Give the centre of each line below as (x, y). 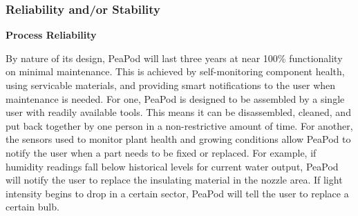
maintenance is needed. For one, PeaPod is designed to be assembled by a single (175, 98)
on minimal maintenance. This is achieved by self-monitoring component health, (175, 71)
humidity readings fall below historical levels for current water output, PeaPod (172, 166)
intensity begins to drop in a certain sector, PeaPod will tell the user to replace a (177, 193)
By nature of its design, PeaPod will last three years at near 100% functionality (174, 58)
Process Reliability (51, 35)
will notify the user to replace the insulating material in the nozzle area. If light (174, 180)
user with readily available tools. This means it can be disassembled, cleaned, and (178, 112)
